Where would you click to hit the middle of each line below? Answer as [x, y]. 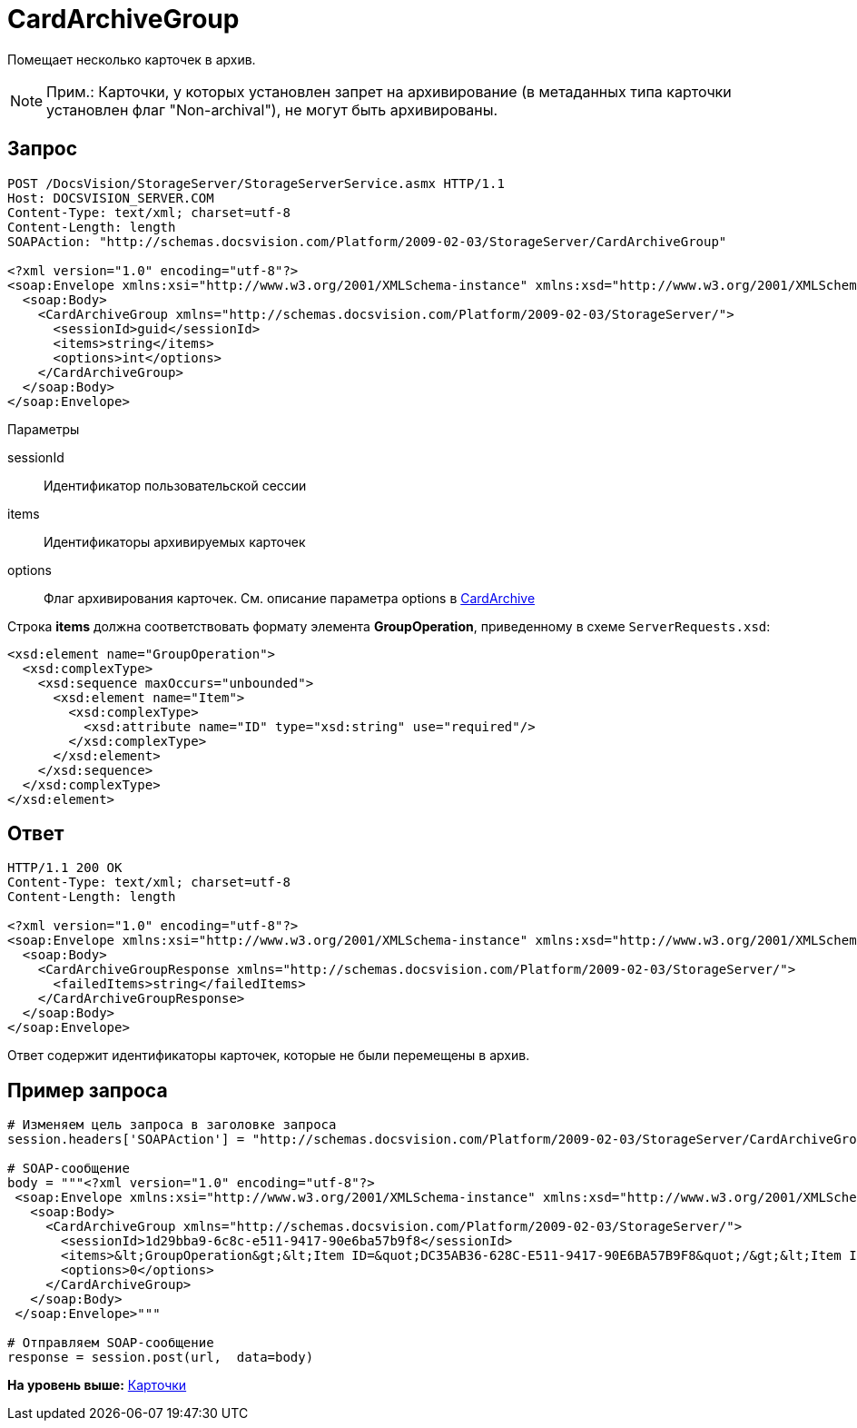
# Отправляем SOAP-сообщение [111, 1343]
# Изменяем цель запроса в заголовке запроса [172, 1125]
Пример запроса [88, 1090]
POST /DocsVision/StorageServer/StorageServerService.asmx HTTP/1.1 [256, 183]
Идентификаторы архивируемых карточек [175, 541]
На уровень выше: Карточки [97, 1385]
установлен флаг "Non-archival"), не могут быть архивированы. [272, 109]
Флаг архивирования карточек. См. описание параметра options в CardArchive [290, 598]
